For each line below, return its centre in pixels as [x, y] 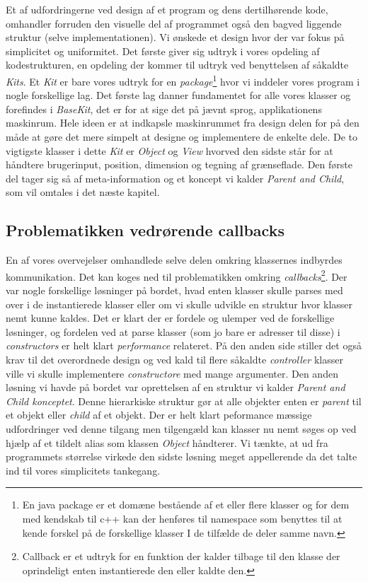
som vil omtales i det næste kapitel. [83, 192]
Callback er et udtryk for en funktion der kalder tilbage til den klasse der [181, 556]
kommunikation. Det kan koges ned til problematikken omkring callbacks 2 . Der [177, 275]
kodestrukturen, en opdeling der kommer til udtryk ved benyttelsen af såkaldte [177, 65]
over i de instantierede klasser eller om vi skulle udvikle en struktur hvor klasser [179, 304]
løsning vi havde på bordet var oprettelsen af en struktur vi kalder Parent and [176, 387]
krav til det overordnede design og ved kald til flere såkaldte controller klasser [174, 359]
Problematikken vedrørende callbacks [145, 230]
